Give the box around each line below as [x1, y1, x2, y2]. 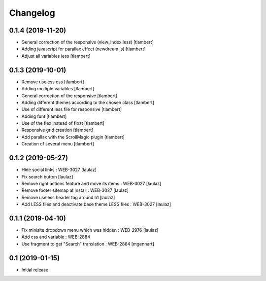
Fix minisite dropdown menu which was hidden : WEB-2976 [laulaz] [21, 227, 159, 233]
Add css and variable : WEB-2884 [21, 234, 91, 240]
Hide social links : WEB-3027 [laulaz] [21, 167, 97, 173]
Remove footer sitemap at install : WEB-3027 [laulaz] [21, 187, 129, 193]
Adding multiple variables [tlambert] [21, 86, 95, 92]
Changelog [9, 7, 55, 18]
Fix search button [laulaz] [21, 174, 73, 179]
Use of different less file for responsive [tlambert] [21, 106, 122, 112]
